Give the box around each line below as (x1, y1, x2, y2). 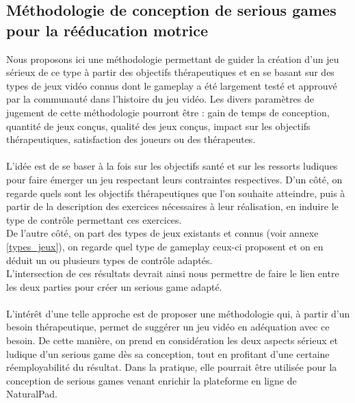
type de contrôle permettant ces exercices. (6, 212, 182, 226)
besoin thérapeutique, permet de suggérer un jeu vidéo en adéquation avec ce (6, 320, 330, 334)
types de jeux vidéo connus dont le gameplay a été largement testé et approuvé (6, 78, 337, 92)
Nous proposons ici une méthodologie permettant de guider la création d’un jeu (6, 51, 339, 66)
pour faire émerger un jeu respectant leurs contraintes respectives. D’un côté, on (6, 172, 343, 186)
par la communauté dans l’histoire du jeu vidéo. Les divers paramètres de (6, 92, 314, 106)
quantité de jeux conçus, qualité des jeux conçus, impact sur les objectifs (6, 118, 311, 133)
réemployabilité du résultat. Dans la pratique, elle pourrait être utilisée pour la (6, 360, 337, 374)
